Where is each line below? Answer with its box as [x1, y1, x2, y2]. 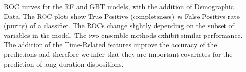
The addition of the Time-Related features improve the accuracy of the [4, 39, 217, 50]
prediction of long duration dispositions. [4, 58, 124, 69]
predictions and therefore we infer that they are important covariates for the [4, 49, 233, 59]
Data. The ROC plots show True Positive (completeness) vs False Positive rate [4, 11, 240, 21]
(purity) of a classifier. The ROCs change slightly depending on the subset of [4, 20, 234, 31]
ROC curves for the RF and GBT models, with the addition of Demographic [4, 1, 234, 11]
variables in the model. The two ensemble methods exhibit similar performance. [4, 30, 243, 40]
